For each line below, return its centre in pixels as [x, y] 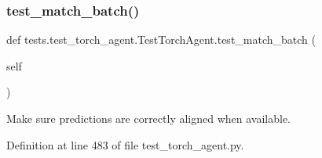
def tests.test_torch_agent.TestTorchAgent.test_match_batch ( [161, 39]
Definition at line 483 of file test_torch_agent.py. [125, 144]
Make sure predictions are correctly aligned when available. [149, 118]
